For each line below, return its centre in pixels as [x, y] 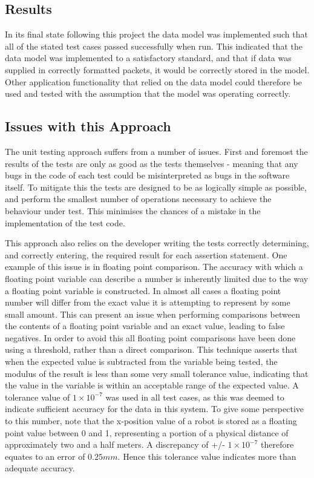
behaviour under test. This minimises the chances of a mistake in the [133, 210]
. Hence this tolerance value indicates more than [207, 456]
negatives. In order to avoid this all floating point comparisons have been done [150, 337]
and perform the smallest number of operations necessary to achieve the [138, 199]
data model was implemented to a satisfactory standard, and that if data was [148, 58]
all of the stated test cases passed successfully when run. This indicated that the [154, 46]
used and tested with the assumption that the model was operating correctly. [148, 93]
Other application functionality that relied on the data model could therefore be [153, 81]
